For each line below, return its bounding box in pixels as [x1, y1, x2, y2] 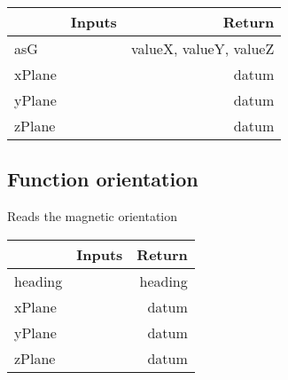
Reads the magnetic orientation [7, 207, 178, 226]
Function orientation [7, 165, 198, 193]
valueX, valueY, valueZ [130, 38, 275, 59]
